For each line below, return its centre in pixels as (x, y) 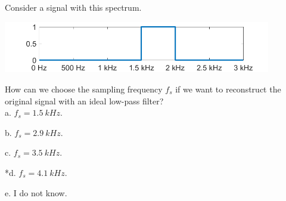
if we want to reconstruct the (228, 89)
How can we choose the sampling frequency (84, 89)
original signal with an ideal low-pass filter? (84, 101)
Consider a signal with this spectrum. (73, 7)
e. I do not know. (36, 192)
